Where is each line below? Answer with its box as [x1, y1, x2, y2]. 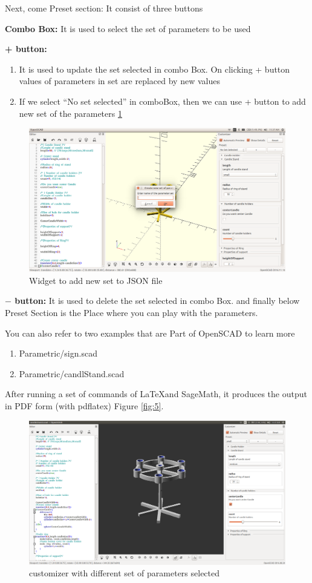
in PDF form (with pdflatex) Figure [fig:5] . [5, 399, 164, 412]
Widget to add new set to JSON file [29, 274, 163, 286]
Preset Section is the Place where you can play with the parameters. [5, 306, 258, 319]
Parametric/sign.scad [19, 347, 97, 360]
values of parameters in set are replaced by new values [19, 74, 220, 87]
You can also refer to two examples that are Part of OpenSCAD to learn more [5, 326, 295, 339]
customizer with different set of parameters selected [29, 567, 220, 579]
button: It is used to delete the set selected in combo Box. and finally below [15, 294, 300, 307]
